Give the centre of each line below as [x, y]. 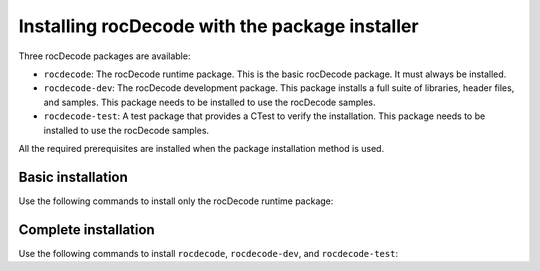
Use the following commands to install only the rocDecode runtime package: [176, 201]
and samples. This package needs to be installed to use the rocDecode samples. [209, 102]
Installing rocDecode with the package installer [218, 26]
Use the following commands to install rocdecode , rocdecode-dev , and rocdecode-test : [208, 253]
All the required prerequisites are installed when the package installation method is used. [201, 148]
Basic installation [73, 176]
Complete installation [86, 229]
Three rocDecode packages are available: [104, 56]
